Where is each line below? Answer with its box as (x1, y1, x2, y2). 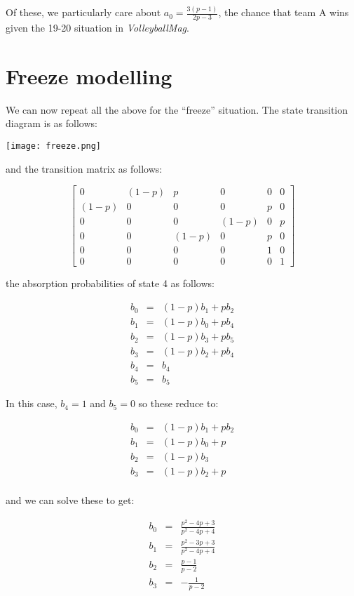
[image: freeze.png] (6, 141, 102, 152)
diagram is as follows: (6, 116, 97, 131)
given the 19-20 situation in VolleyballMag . (6, 20, 189, 35)
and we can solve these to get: (6, 492, 135, 507)
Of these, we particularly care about (6, 5, 161, 20)
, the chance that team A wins (218, 5, 349, 20)
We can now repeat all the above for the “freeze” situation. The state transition (6, 102, 348, 117)
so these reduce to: (138, 396, 219, 411)
